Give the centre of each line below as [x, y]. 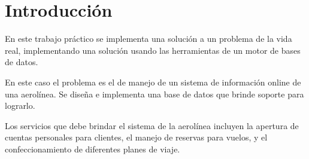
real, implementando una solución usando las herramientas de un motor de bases [153, 50]
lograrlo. [20, 106]
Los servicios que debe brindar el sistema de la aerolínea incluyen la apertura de [152, 125]
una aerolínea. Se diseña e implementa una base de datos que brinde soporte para [154, 94]
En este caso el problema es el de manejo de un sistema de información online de [153, 82]
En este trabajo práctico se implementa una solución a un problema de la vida [149, 39]
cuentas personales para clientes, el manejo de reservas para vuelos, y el [136, 137]
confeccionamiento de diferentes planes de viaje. [93, 149]
